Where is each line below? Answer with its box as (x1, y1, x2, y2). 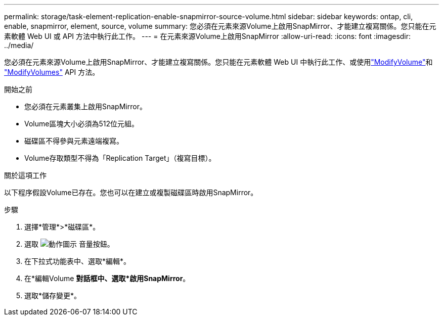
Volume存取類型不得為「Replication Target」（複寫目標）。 (24, 154, 216, 162)
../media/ (4, 41, 34, 50)
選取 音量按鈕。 (24, 240, 114, 248)
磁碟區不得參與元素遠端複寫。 (24, 136, 123, 145)
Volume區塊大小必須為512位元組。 (24, 119, 139, 128)
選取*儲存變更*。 (24, 291, 81, 300)
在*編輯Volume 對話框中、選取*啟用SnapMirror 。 (24, 274, 190, 283)
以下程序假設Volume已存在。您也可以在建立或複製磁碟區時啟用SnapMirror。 (4, 188, 258, 197)
